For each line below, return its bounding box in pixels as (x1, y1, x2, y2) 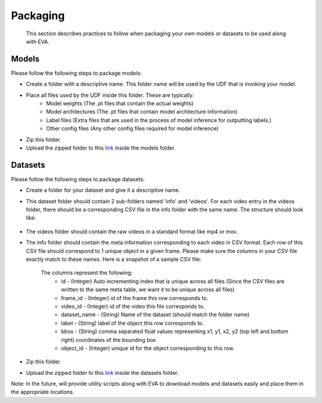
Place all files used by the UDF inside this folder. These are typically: (26, 91, 194, 99)
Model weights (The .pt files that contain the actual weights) (46, 100, 194, 107)
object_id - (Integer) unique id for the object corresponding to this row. (61, 344, 235, 352)
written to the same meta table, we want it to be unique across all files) (61, 286, 235, 293)
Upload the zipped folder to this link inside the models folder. (26, 144, 176, 151)
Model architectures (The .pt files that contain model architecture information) (46, 108, 238, 115)
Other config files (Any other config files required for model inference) (46, 125, 219, 132)
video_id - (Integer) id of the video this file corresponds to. (61, 303, 205, 310)
